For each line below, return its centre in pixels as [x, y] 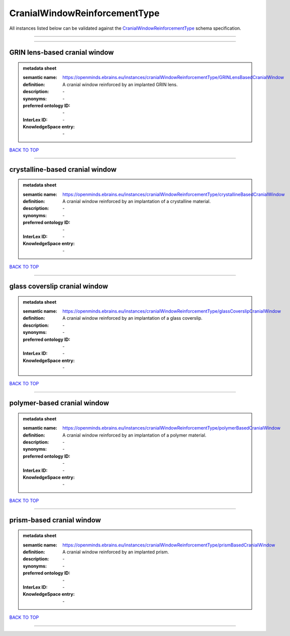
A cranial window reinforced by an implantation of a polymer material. [134, 435]
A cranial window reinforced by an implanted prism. [116, 552]
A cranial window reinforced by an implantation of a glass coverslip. [133, 318]
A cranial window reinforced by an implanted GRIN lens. [120, 84]
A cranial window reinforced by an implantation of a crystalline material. [137, 201]
